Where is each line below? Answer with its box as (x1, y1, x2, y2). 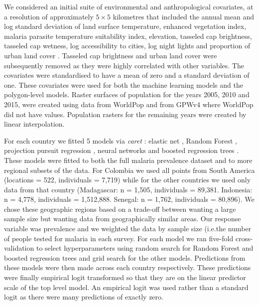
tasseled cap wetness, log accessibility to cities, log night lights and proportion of (4, 40, 251, 51)
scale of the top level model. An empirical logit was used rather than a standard (4, 282, 249, 292)
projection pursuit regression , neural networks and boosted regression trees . (4, 145, 239, 155)
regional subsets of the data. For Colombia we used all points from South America (4, 164, 255, 175)
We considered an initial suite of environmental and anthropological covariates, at (4, 1, 254, 11)
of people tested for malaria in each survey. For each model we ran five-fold (4, 233, 234, 243)
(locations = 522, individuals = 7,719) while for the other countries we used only (4, 174, 251, 185)
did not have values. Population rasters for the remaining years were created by (4, 109, 247, 119)
